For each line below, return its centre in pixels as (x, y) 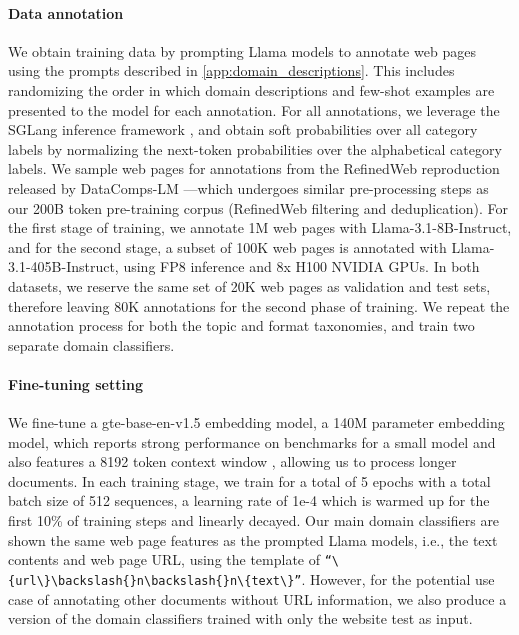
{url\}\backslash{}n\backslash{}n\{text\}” (155, 580)
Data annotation (66, 12)
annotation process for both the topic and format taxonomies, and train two (241, 325)
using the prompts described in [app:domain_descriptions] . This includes (231, 70)
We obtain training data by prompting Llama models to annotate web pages (242, 50)
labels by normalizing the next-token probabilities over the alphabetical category (255, 148)
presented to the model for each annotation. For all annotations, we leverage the (254, 109)
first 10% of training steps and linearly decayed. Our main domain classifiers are (254, 520)
